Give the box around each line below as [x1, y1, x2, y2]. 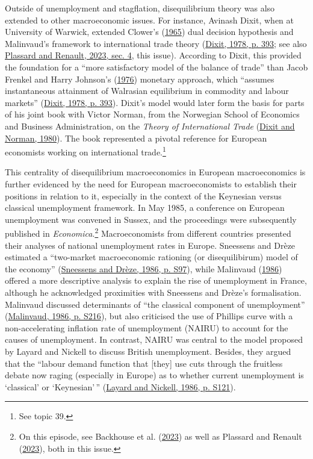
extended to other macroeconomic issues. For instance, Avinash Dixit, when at [5, 13, 294, 26]
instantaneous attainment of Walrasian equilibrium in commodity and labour [5, 84, 289, 97]
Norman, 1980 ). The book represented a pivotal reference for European [5, 131, 267, 144]
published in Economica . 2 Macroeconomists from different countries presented [5, 225, 291, 239]
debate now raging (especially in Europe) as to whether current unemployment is [5, 369, 304, 381]
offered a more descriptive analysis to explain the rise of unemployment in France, [5, 274, 307, 287]
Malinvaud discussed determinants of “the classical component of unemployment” [5, 298, 305, 310]
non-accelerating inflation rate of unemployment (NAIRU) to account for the [5, 321, 288, 334]
